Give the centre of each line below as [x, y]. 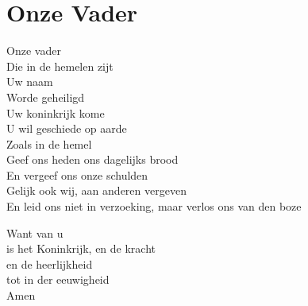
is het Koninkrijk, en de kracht [81, 248]
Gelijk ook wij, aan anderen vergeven [96, 190]
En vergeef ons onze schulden [77, 174]
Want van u [35, 232]
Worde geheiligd [46, 97]
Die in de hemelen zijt [60, 66]
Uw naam [30, 81]
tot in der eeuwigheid [58, 279]
